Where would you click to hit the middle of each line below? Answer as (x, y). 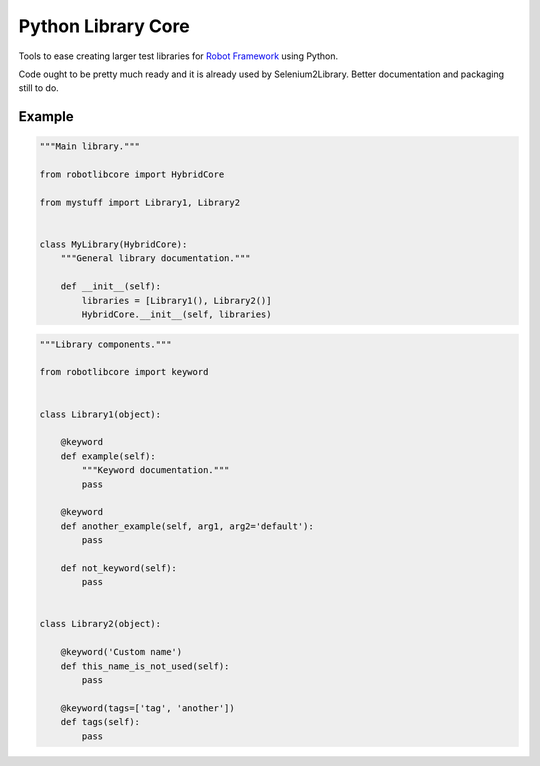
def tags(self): (100, 722)
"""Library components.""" (105, 344)
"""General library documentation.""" (155, 258)
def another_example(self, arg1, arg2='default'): (187, 526)
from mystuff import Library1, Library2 (139, 202)
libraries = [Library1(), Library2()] (176, 300)
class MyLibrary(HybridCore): (113, 244)
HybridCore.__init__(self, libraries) (176, 314)
